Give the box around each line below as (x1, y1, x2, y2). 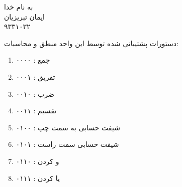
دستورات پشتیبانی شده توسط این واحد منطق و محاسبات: (4, 38, 178, 48)
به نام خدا (4, 2, 33, 12)
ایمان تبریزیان (4, 11, 45, 22)
